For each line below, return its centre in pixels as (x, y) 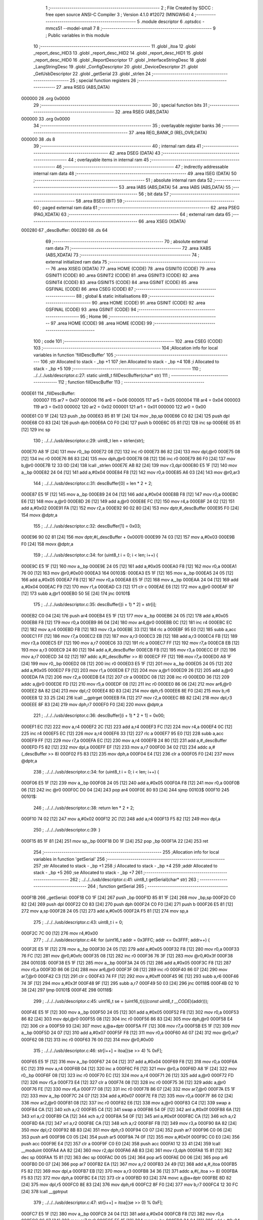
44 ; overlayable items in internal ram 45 (108, 160)
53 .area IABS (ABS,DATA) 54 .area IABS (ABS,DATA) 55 (175, 187)
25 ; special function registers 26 (103, 80)
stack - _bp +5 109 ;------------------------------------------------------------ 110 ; (117, 368)
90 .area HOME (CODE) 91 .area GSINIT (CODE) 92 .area (149, 303)
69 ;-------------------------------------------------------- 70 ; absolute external (127, 241)
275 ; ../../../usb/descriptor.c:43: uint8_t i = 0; (78, 922)
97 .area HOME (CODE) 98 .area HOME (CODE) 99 (101, 323)
